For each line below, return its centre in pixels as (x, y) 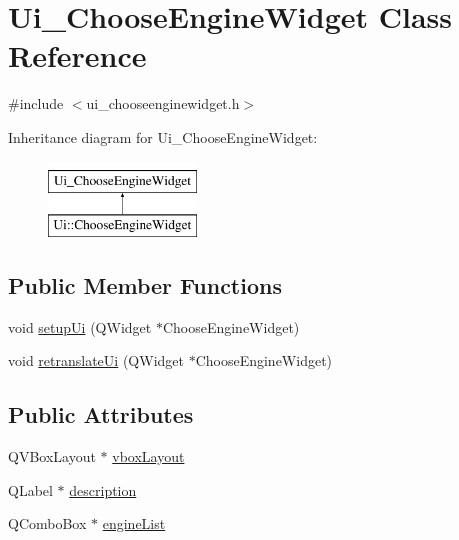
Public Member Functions (145, 285)
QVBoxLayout (52, 456)
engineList (134, 523)
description (103, 489)
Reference (77, 55)
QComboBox (47, 523)
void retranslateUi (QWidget (96, 360)
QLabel (30, 489)
